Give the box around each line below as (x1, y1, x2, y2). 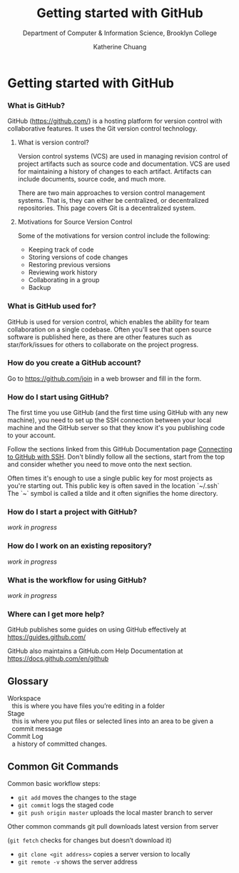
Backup (28, 284, 51, 292)
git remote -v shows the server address (17, 857, 138, 866)
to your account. (7, 431, 56, 440)
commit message (11, 724, 63, 733)
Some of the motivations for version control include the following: (17, 231, 210, 240)
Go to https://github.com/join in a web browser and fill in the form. (7, 374, 202, 383)
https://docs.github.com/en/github (7, 654, 109, 663)
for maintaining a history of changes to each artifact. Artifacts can (17, 167, 212, 176)
